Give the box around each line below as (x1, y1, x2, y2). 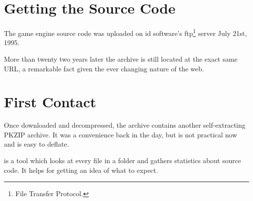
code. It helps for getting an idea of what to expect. (4, 165, 158, 175)
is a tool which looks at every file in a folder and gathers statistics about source (4, 155, 241, 166)
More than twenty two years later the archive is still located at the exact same (4, 53, 237, 64)
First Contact (4, 92, 96, 112)
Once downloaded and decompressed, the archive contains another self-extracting (4, 120, 246, 130)
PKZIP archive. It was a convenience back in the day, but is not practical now (4, 129, 237, 139)
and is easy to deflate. (4, 139, 69, 149)
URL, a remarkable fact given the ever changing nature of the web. (4, 63, 204, 73)
